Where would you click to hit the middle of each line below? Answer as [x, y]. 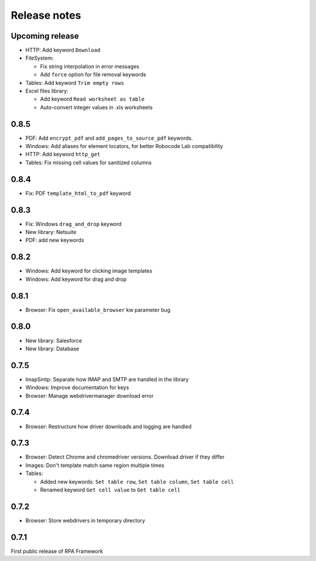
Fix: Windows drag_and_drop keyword [74, 224]
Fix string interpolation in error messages [90, 66]
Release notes [46, 15]
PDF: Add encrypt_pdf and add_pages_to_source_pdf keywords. [109, 138]
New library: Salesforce [54, 340]
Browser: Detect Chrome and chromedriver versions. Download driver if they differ [125, 457]
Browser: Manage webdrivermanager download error [90, 395]
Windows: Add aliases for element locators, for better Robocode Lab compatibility [124, 146]
